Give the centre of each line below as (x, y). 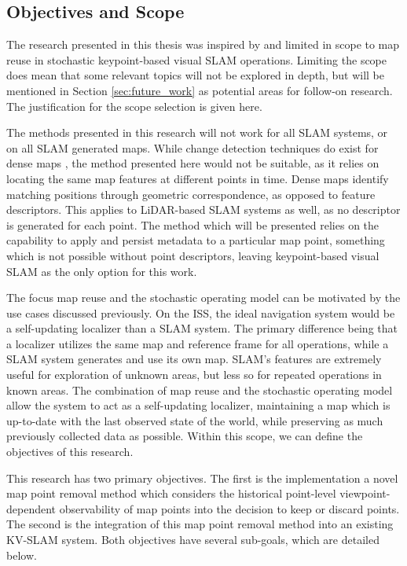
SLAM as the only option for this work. (102, 271)
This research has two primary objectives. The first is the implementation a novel (202, 478)
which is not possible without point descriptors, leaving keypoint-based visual (193, 255)
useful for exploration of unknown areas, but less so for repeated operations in (194, 375)
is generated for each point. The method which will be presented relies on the (193, 224)
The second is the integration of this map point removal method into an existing (200, 524)
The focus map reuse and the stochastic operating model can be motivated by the (203, 298)
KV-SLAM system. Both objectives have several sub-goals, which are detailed (193, 540)
